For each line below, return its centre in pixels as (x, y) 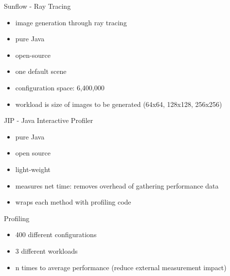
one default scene (41, 71)
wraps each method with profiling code (73, 202)
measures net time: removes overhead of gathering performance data (117, 185)
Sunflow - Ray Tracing (37, 6)
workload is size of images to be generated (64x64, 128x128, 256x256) (119, 104)
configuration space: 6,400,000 (60, 87)
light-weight (33, 169)
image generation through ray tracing (71, 22)
